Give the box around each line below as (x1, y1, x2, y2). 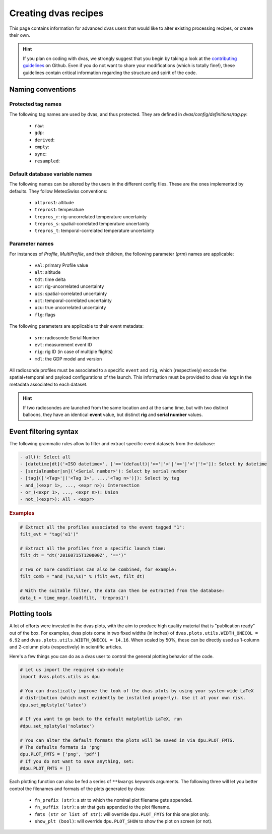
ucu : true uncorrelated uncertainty (34, 305, 106, 311)
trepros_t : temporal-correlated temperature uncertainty (34, 227, 155, 234)
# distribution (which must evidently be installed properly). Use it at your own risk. (20, 695, 246, 701)
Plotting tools (9, 610, 52, 618)
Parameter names (9, 240, 54, 247)
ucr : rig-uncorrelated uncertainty (34, 283, 104, 289)
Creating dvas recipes (9, 8, 104, 19)
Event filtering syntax (9, 427, 79, 436)
